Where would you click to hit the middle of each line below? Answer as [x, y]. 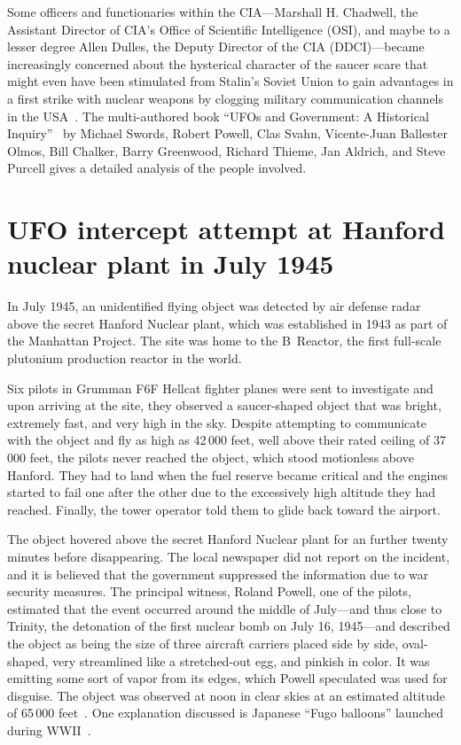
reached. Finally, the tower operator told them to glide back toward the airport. [224, 509]
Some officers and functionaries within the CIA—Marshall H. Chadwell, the [213, 12]
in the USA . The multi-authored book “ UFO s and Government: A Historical [218, 116]
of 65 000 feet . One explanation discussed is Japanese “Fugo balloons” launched [226, 713]
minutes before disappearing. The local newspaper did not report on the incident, [229, 556]
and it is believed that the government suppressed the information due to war [218, 574]
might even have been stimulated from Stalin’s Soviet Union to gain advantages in [230, 81]
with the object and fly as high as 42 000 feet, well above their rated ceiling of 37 [227, 440]
